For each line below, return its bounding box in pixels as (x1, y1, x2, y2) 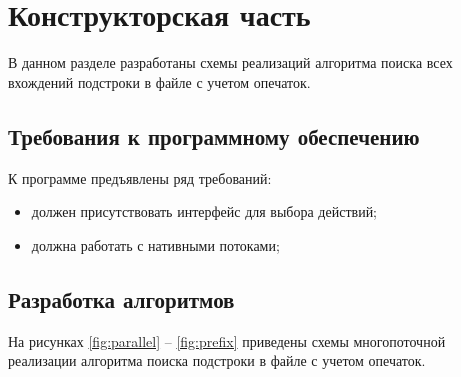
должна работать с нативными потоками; (31, 234, 280, 255)
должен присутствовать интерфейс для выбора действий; (31, 201, 378, 222)
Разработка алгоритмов (8, 283, 235, 314)
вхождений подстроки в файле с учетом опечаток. (8, 71, 311, 92)
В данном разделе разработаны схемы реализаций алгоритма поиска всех (8, 52, 453, 73)
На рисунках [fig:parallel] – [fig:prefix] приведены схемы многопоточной (8, 330, 446, 351)
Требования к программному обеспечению (8, 120, 420, 151)
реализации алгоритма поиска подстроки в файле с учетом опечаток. (8, 350, 426, 371)
